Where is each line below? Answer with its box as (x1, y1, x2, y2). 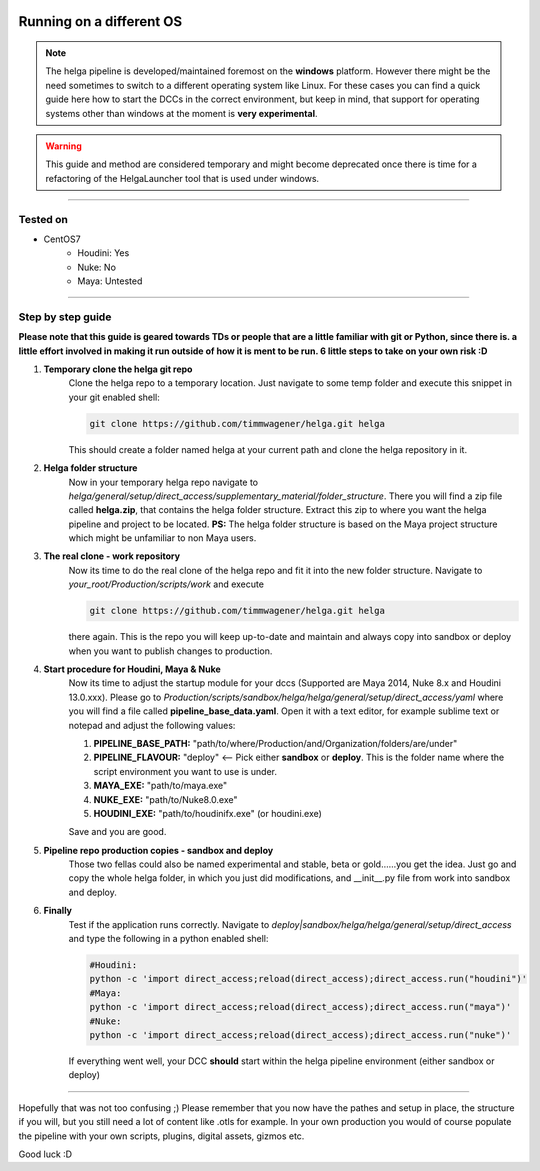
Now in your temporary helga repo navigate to (68, 476, 259, 488)
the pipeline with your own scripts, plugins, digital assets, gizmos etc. (18, 1130, 305, 1142)
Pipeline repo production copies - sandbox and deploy (43, 844, 274, 856)
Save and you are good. (68, 826, 167, 838)
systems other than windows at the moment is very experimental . (45, 107, 318, 119)
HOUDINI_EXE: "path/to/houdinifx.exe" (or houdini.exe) (93, 807, 322, 819)
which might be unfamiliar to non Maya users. (68, 532, 257, 544)
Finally (43, 905, 73, 917)
